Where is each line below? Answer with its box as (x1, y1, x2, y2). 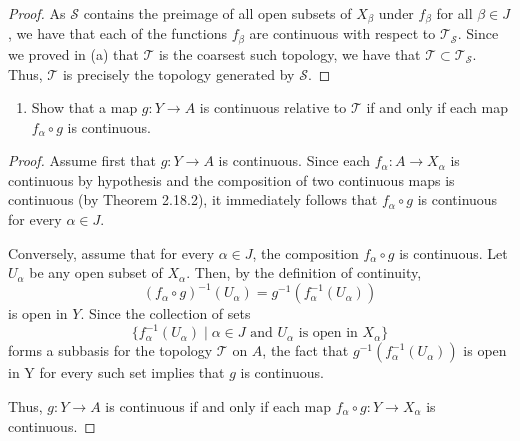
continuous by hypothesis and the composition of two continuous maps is (8, 169, 455, 190)
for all (436, 3, 473, 23)
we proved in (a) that (8, 43, 139, 64)
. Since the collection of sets (80, 303, 251, 324)
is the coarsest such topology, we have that (158, 43, 421, 64)
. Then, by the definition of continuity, (186, 262, 422, 283)
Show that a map (31, 97, 138, 118)
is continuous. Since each (218, 150, 371, 171)
